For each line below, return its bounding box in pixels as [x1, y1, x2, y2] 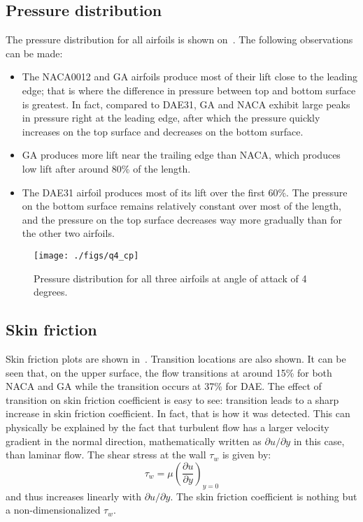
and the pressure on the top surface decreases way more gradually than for [22, 212, 342, 226]
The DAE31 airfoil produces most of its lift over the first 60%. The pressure [22, 184, 348, 199]
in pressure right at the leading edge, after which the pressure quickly [22, 110, 320, 125]
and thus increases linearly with [6, 488, 141, 503]
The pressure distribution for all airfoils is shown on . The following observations [6, 32, 353, 47]
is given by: [222, 447, 271, 462]
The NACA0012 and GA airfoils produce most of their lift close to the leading [22, 69, 357, 84]
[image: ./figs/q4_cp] [34, 250, 139, 261]
